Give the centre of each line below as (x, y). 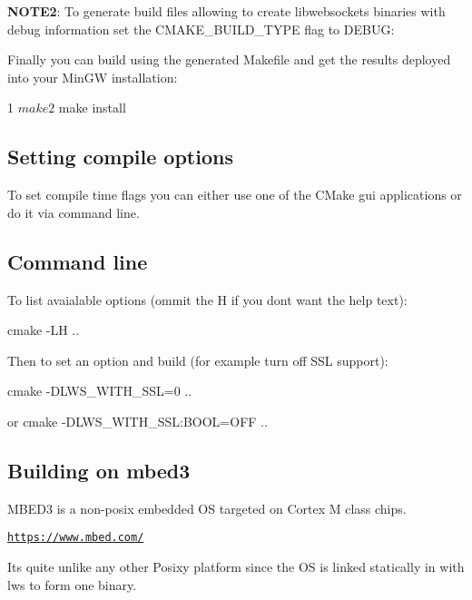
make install (92, 108)
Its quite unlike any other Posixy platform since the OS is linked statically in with (236, 566)
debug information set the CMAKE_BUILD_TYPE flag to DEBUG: (201, 29)
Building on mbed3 (99, 470)
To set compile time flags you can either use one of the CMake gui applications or (235, 195)
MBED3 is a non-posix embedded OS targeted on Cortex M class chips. (207, 508)
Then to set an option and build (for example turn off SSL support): (198, 360)
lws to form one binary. (72, 584)
